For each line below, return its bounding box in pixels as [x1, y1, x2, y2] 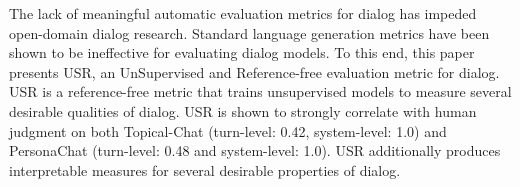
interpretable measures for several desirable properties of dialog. [9, 159, 401, 180]
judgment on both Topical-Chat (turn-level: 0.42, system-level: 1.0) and [9, 120, 447, 141]
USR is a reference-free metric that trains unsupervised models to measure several [9, 81, 512, 102]
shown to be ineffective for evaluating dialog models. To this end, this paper [9, 42, 475, 63]
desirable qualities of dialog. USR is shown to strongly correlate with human [9, 100, 477, 121]
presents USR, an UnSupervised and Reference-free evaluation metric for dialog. [9, 61, 500, 82]
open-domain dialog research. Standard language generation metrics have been [9, 22, 490, 43]
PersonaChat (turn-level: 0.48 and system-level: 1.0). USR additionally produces [9, 140, 501, 161]
